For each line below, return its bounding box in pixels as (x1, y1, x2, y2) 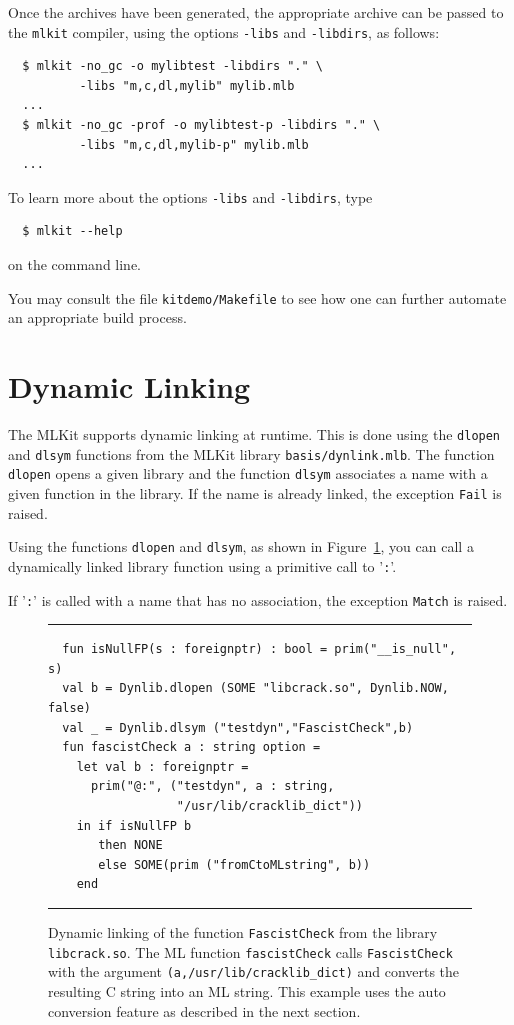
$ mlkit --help (22, 224, 123, 239)
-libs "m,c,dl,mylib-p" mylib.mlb (79, 137, 309, 152)
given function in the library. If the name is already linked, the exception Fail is (8, 483, 502, 503)
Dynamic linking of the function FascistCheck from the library (48, 921, 438, 942)
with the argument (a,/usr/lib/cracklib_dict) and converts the (48, 961, 460, 982)
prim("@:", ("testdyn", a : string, (90, 779, 335, 794)
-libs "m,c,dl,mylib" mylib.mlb (79, 78, 295, 93)
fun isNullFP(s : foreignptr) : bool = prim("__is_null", (62, 642, 457, 657)
